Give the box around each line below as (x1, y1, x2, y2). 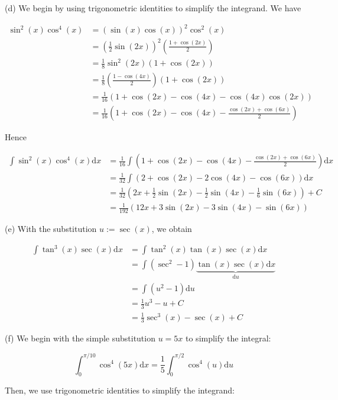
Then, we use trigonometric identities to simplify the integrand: (5, 384, 235, 396)
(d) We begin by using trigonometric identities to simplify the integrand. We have (5, 2, 301, 14)
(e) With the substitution (5, 222, 97, 235)
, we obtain (151, 222, 192, 235)
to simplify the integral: (186, 332, 271, 344)
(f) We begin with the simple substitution (5, 332, 155, 344)
